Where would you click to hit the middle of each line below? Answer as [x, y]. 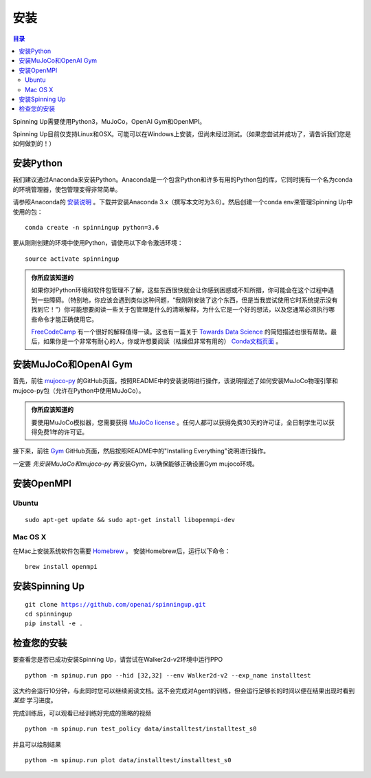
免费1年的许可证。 [63, 432]
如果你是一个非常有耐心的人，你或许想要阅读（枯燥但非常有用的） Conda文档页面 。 [162, 341]
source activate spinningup [72, 259]
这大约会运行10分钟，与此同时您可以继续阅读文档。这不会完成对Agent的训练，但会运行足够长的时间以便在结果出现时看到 [184, 691]
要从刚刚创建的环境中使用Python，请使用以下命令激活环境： [98, 243]
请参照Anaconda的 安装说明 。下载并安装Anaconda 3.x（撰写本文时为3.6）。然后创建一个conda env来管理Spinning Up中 [183, 202]
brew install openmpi [61, 567]
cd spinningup [48, 614]
